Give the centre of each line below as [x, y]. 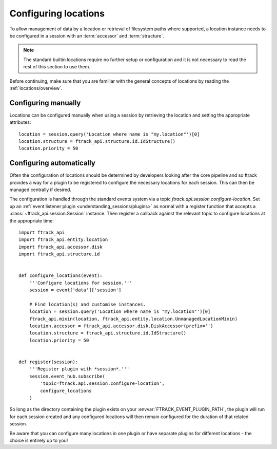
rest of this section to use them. [57, 67]
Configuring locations [57, 13]
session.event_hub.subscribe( [67, 376]
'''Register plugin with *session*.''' [79, 369]
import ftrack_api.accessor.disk [61, 247]
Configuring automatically [53, 163]
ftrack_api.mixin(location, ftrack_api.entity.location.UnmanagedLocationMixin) [133, 319]
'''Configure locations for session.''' [81, 283]
